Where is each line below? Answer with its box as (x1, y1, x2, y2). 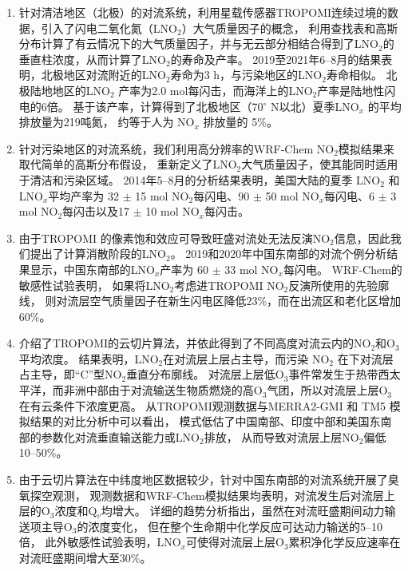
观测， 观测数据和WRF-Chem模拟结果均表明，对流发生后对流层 (52, 486, 384, 503)
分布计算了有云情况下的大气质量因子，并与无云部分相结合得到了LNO (18, 35, 378, 52)
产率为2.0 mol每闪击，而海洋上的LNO (118, 81, 313, 98)
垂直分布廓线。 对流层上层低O (126, 366, 284, 383)
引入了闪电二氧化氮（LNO (41, 19, 177, 36)
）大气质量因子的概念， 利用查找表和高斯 (181, 19, 398, 36)
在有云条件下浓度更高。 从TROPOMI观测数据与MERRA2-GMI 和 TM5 (18, 397, 386, 414)
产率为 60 (160, 260, 209, 277)
